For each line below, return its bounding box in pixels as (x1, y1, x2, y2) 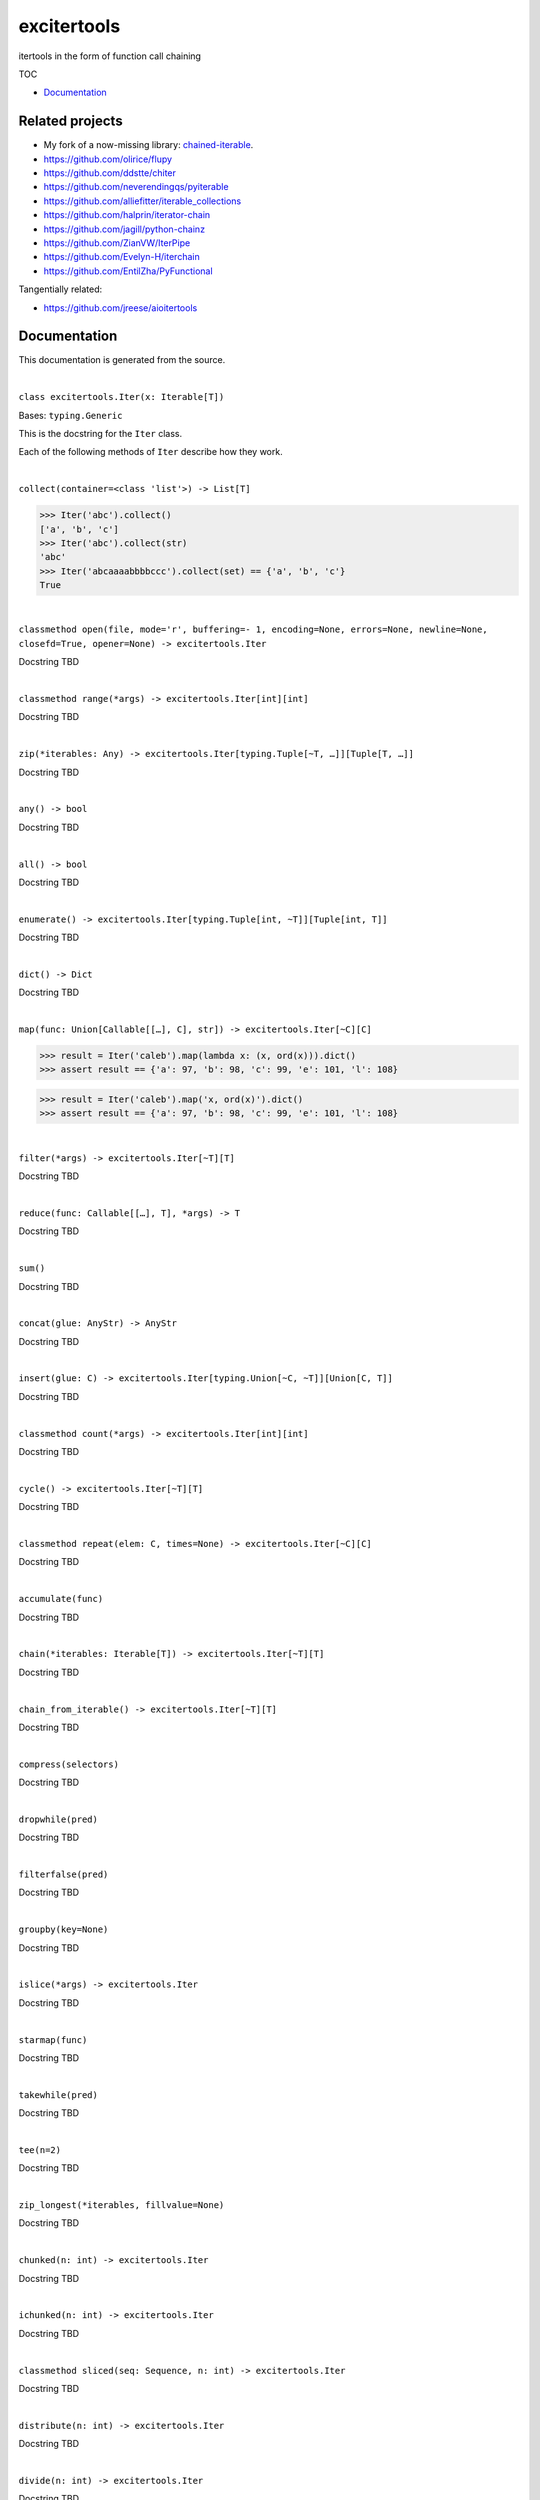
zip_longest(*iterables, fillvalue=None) (18, 2200, 225, 2211)
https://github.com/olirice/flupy (43, 153, 173, 165)
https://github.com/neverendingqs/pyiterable (43, 181, 229, 193)
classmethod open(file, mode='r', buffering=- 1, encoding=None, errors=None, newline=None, (18, 624, 489, 635)
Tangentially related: (18, 283, 103, 295)
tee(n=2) (18, 2144, 62, 2155)
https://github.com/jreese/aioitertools (43, 301, 198, 314)
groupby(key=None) (18, 1924, 109, 1935)
